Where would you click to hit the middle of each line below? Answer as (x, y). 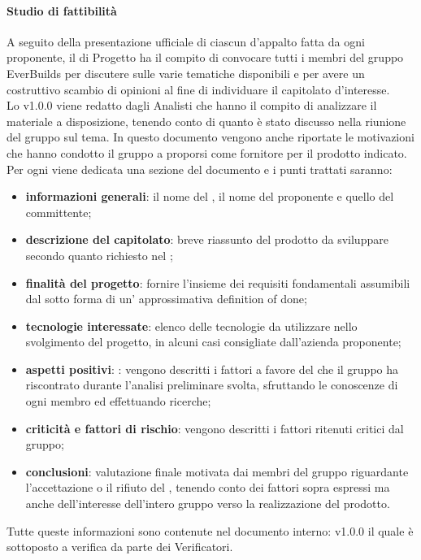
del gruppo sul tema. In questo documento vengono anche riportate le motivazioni (210, 137)
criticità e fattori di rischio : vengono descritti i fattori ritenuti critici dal (215, 428)
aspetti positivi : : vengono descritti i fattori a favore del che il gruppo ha (212, 369)
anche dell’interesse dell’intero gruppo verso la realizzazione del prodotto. (208, 504)
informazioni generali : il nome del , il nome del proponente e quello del (210, 196)
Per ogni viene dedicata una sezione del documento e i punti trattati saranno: (200, 169)
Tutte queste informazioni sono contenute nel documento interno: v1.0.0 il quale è (210, 530)
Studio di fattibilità (62, 10)
